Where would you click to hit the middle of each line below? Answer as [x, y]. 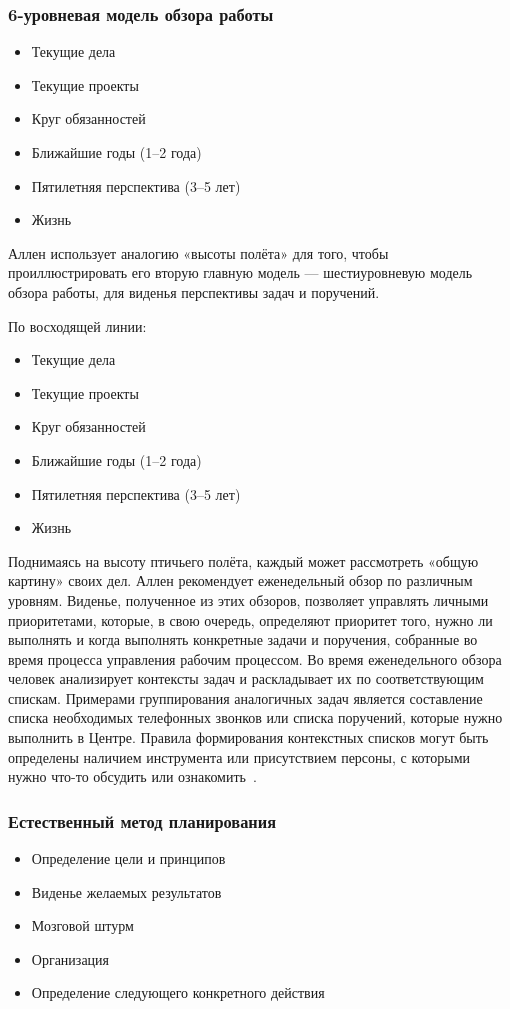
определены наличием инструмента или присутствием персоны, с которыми [239, 756]
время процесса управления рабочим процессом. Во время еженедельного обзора [255, 658]
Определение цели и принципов [128, 858]
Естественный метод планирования [142, 820]
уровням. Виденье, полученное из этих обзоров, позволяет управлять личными [248, 599]
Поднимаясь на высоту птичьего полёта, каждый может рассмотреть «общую [243, 560]
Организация [70, 958]
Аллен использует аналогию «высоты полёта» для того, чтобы [198, 252]
